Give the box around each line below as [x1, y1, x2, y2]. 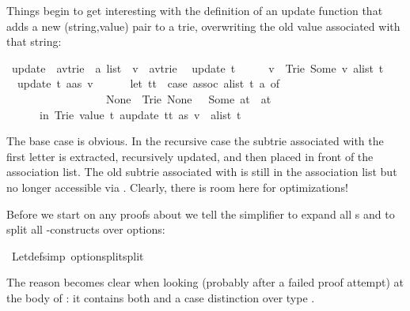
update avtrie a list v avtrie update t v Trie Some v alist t [11, 59, 384, 76]
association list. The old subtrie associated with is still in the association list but [6, 163, 397, 180]
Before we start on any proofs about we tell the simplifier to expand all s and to [6, 205, 395, 222]
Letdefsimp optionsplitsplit [11, 247, 144, 264]
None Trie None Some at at [105, 90, 271, 107]
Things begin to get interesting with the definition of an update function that [6, 2, 383, 18]
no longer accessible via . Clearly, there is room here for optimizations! [6, 178, 348, 195]
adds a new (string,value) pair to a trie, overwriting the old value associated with [6, 17, 401, 34]
